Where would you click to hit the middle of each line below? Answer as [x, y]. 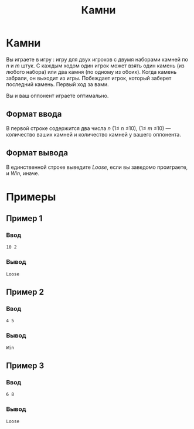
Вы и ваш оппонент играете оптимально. [57, 96]
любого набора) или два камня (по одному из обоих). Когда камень [91, 71]
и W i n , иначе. [23, 173]
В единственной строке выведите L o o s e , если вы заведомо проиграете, [97, 167]
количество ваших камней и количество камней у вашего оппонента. [94, 134]
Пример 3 [25, 366]
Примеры [31, 197]
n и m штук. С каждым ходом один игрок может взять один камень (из [95, 66]
